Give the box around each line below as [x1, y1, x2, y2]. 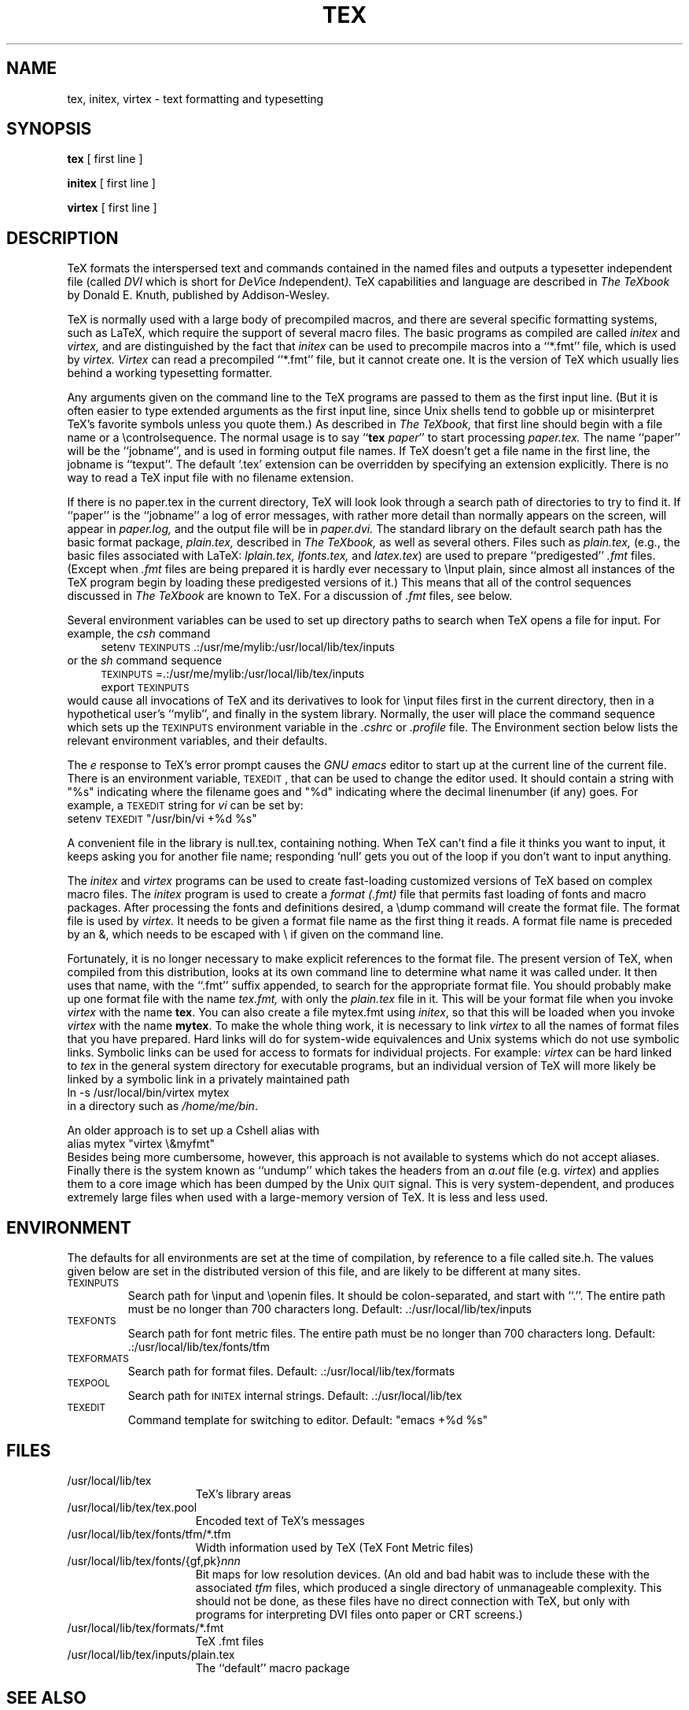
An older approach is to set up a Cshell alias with [67, 1123, 320, 1138]
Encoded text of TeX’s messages [195, 1513, 365, 1527]
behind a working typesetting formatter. [67, 366, 273, 380]
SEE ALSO [6, 1688, 87, 1708]
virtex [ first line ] [67, 201, 157, 215]
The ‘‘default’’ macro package [195, 1660, 350, 1675]
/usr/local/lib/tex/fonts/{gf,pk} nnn [67, 1553, 241, 1567]
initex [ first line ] [67, 176, 156, 191]
